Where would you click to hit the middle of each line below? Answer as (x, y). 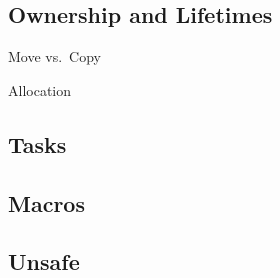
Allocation (40, 89)
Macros (46, 202)
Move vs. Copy (55, 56)
